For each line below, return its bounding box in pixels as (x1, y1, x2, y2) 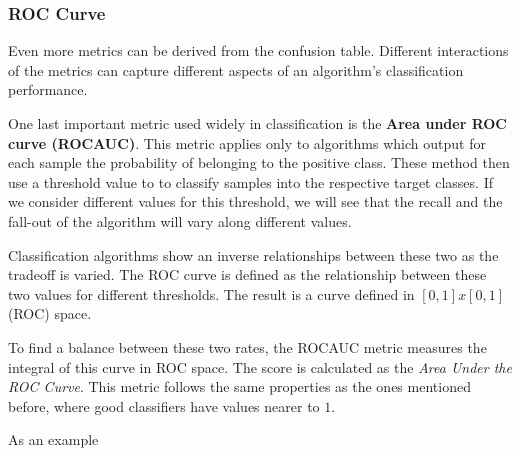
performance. (8, 79, 88, 100)
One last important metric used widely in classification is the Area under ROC (8, 113, 508, 133)
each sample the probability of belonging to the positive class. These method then (8, 152, 510, 173)
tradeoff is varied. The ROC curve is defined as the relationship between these (8, 264, 487, 285)
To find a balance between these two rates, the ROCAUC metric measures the (8, 336, 487, 357)
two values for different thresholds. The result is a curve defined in (8, 283, 415, 304)
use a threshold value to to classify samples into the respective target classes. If (8, 171, 493, 192)
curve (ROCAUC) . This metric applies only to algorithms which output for (8, 132, 486, 153)
